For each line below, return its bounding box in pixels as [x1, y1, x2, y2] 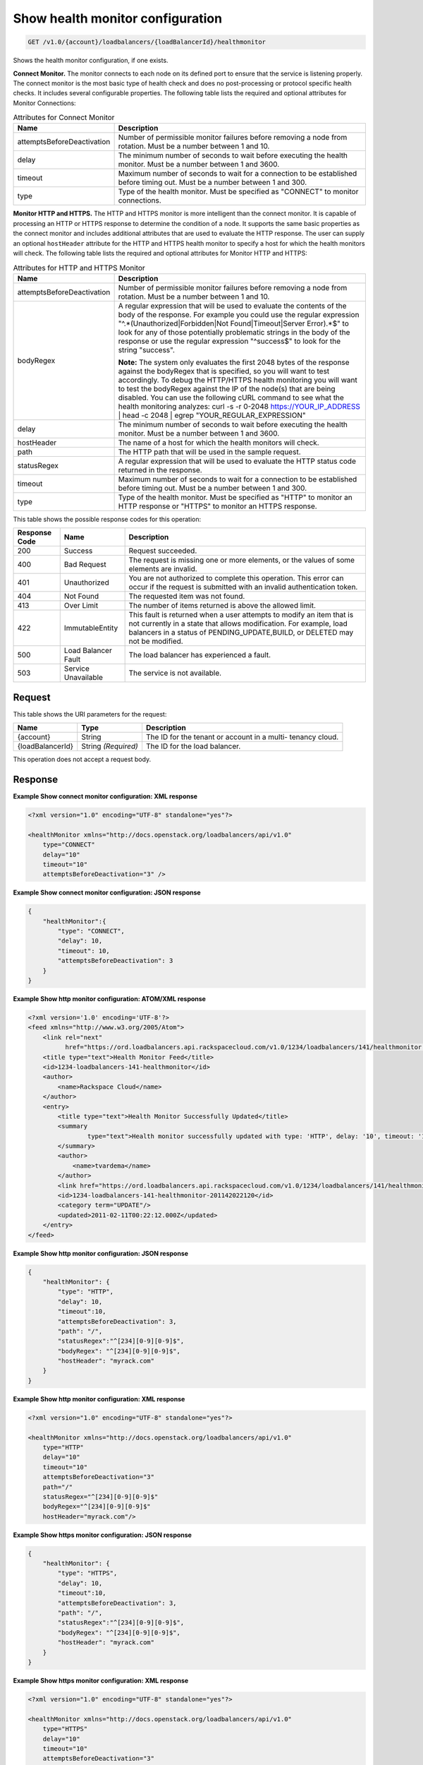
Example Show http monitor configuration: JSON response [13, 1249, 189, 1257]
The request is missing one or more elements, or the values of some [128, 555, 355, 565]
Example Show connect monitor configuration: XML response [13, 791, 197, 801]
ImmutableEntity [63, 623, 118, 633]
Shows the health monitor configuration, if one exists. [13, 56, 168, 65]
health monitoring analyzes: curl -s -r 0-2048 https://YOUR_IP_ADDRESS [118, 401, 361, 411]
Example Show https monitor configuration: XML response [13, 1676, 189, 1685]
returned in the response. [118, 465, 202, 474]
